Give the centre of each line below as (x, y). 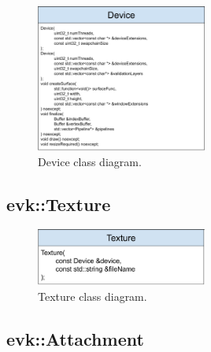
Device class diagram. (90, 161)
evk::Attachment (75, 338)
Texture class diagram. (93, 296)
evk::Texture (59, 204)
